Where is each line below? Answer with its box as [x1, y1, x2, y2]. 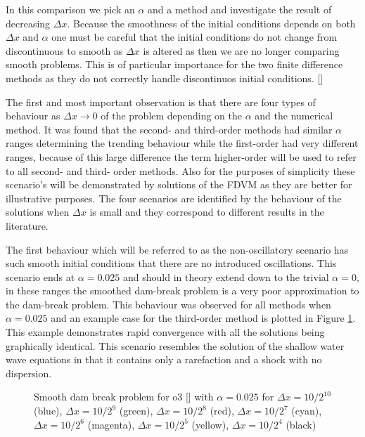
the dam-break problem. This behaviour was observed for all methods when [6, 296, 331, 311]
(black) [286, 417, 316, 431]
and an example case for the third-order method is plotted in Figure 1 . [51, 311, 356, 325]
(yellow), [191, 417, 229, 431]
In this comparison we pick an [6, 2, 135, 16]
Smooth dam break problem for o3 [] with [34, 389, 214, 404]
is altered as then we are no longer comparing [143, 43, 340, 58]
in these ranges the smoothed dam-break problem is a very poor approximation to [6, 283, 359, 298]
